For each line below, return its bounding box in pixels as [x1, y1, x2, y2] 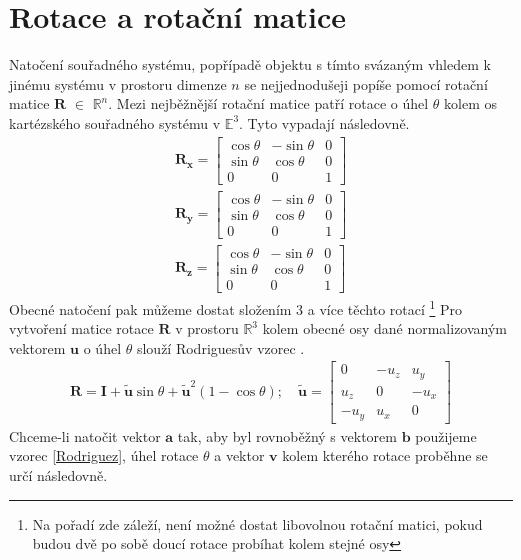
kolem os [444, 93, 497, 114]
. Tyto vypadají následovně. [239, 112, 410, 133]
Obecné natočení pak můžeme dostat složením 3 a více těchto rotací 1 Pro [9, 295, 463, 319]
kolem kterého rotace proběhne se [282, 445, 488, 466]
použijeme [415, 425, 477, 446]
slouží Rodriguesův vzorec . [136, 337, 305, 358]
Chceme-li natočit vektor [9, 425, 161, 446]
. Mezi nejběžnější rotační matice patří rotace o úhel [108, 93, 429, 114]
